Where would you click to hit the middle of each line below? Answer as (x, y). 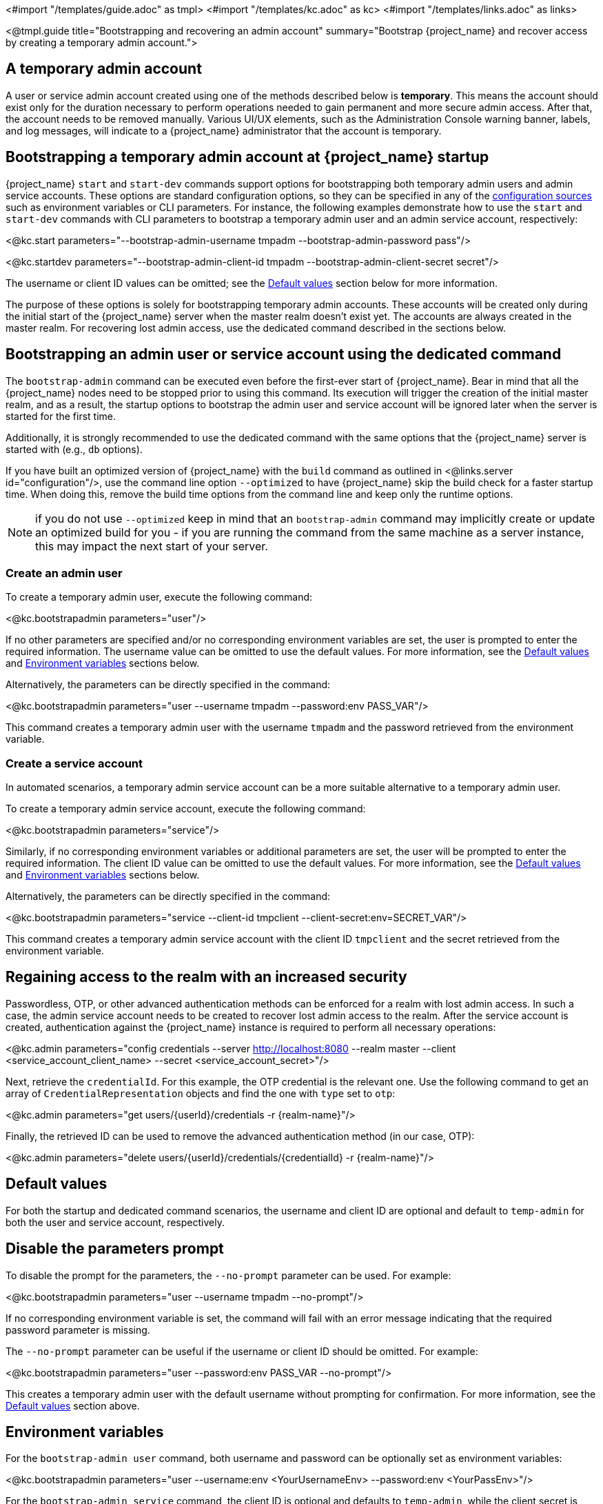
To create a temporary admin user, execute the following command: (159, 597)
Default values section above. (73, 1405)
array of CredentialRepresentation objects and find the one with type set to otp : (201, 1093)
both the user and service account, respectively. (115, 1222)
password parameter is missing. (78, 1330)
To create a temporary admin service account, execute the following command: (186, 809)
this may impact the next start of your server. (152, 546)
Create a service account (74, 763)
